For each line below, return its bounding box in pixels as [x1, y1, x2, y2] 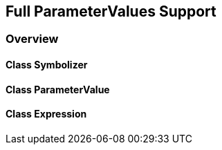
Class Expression [6, 108, 87, 120]
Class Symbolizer [6, 59, 88, 71]
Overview [6, 32, 59, 46]
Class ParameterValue [6, 83, 110, 95]
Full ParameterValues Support [6, 3, 216, 20]
